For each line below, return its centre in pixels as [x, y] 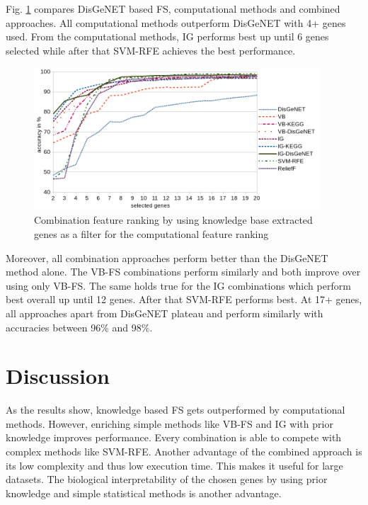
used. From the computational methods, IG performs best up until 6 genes [167, 36]
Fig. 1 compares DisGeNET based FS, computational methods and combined [173, 8]
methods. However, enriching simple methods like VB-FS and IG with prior [169, 423]
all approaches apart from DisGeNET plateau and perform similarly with [165, 313]
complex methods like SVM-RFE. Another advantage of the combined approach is [184, 452]
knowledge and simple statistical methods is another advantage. [144, 493]
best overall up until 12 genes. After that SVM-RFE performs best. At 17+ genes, [184, 299]
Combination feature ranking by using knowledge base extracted [173, 220]
